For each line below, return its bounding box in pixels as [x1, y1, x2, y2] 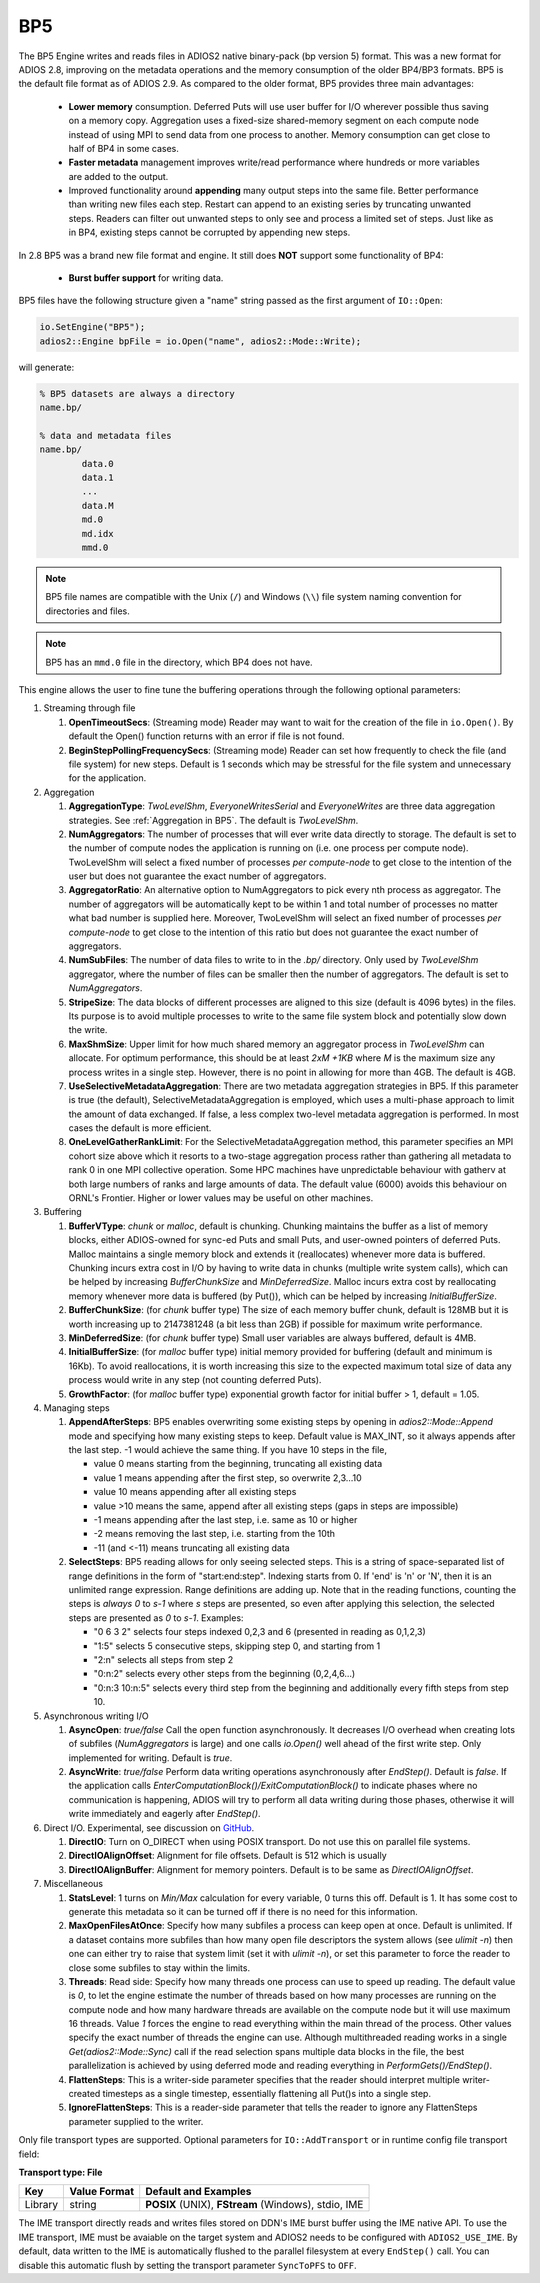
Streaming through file [43, 702, 136, 714]
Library [24, 2198, 59, 2212]
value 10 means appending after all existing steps [93, 1486, 297, 1498]
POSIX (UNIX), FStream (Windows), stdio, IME [145, 2198, 364, 2212]
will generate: [18, 361, 75, 373]
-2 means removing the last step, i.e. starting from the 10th [93, 1528, 335, 1540]
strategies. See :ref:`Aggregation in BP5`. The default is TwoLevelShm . [68, 814, 359, 826]
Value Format [69, 2185, 135, 2199]
